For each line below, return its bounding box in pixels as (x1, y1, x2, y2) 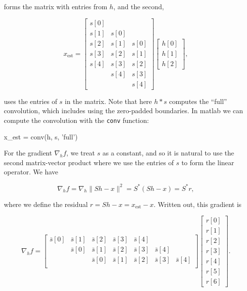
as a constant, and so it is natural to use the (102, 148, 234, 158)
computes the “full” (169, 96, 227, 106)
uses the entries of (4, 96, 57, 106)
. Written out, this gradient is (154, 199, 242, 209)
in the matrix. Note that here (64, 96, 152, 106)
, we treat (66, 148, 95, 158)
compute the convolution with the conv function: (4, 115, 149, 125)
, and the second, (113, 1, 164, 11)
